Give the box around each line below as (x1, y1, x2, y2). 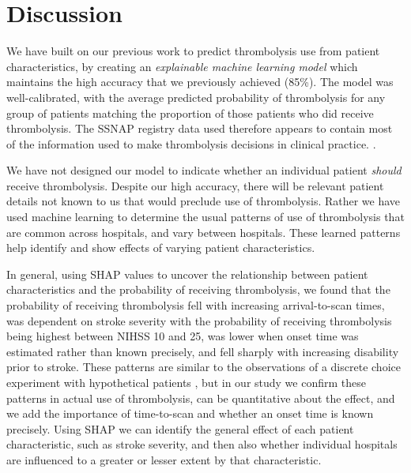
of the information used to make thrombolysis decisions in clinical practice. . (6, 135, 376, 152)
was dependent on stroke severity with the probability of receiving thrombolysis (6, 312, 392, 328)
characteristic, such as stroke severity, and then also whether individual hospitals (6, 436, 398, 452)
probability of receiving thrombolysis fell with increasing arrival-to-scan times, (6, 297, 385, 313)
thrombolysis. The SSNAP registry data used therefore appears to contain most (6, 120, 393, 137)
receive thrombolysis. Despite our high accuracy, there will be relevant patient (6, 177, 384, 193)
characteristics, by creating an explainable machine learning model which (6, 58, 358, 74)
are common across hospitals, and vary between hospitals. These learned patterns (6, 223, 401, 240)
